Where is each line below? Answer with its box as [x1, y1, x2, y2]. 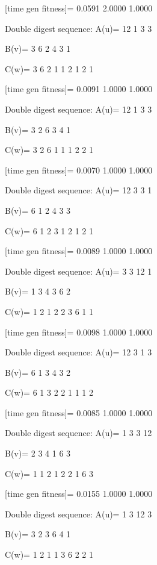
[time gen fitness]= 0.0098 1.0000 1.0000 [5, 325, 153, 338]
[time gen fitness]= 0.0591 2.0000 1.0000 [5, 2, 153, 14]
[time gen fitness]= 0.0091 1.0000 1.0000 [5, 83, 153, 95]
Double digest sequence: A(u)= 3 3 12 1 [5, 264, 152, 277]
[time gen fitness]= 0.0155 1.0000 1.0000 [5, 487, 153, 500]
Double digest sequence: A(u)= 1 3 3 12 [5, 426, 152, 439]
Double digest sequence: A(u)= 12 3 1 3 [5, 346, 152, 358]
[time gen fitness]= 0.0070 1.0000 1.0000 [5, 163, 153, 176]
